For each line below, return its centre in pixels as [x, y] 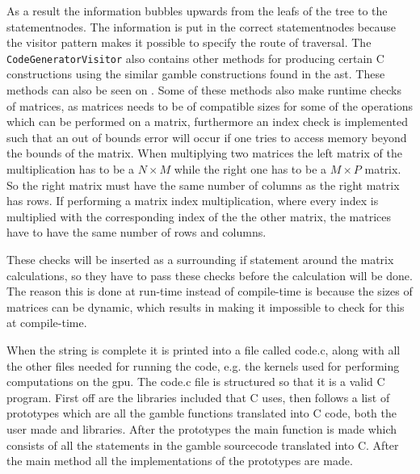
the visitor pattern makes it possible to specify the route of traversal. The [189, 42]
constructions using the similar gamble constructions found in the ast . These [196, 74]
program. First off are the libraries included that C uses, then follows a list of [198, 397]
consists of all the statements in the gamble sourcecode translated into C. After [203, 445]
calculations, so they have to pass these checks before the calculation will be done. [210, 275]
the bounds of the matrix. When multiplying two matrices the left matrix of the [204, 153]
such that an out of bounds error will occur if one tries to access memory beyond [207, 137]
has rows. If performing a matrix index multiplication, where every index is [193, 201]
